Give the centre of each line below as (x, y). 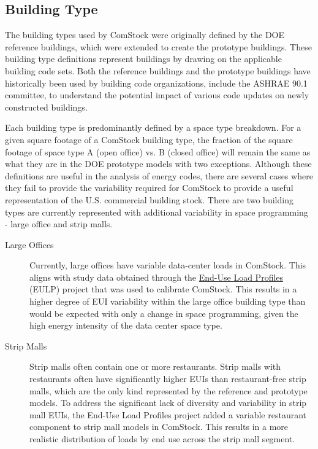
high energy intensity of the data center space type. (126, 325)
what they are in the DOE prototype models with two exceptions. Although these (158, 164)
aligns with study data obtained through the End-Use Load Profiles (157, 277)
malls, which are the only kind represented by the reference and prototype (168, 390)
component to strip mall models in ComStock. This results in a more (159, 427)
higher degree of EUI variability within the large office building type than (168, 301)
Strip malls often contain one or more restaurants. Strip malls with (155, 366)
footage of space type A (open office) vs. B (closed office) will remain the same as (158, 151)
